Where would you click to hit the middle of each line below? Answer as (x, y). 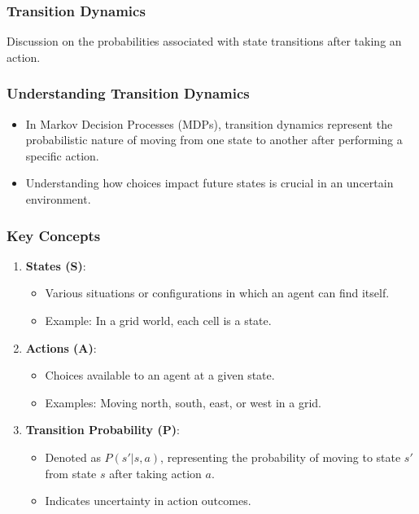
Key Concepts (54, 235)
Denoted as (73, 457)
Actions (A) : (61, 347)
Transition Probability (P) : (103, 430)
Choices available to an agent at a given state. (160, 375)
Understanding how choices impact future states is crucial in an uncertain (209, 183)
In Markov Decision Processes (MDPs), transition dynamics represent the (209, 123)
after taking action (155, 473)
